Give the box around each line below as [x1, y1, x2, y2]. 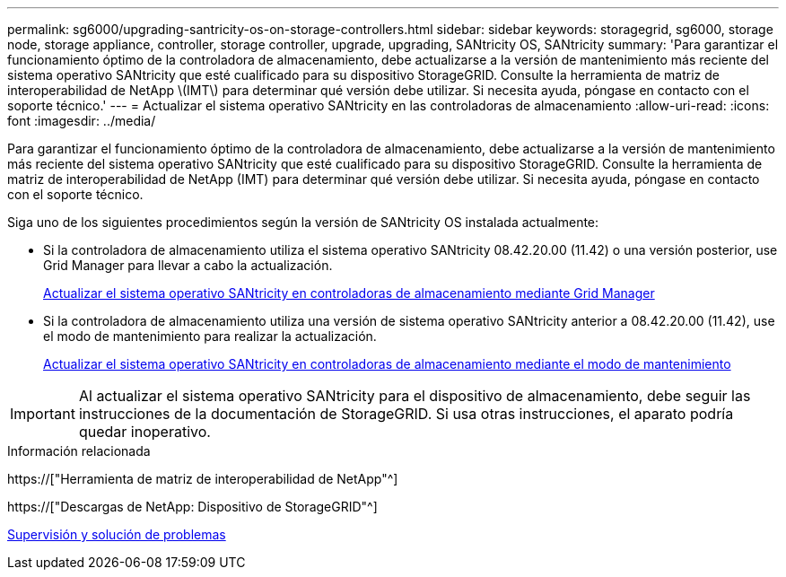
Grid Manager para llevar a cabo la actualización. [43, 258, 333, 273]
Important [10, 405, 75, 423]
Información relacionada [7, 443, 151, 459]
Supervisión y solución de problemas [7, 527, 226, 542]
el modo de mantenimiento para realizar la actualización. [43, 328, 377, 344]
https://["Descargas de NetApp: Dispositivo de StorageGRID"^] [7, 499, 378, 514]
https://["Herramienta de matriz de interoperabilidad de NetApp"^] [7, 471, 398, 486]
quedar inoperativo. [78, 423, 211, 441]
